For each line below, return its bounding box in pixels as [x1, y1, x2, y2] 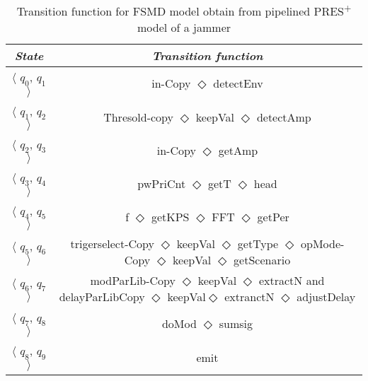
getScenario [234, 252, 291, 269]
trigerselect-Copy [70, 235, 154, 252]
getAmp [218, 141, 258, 158]
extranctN [224, 288, 275, 305]
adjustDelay [297, 288, 356, 305]
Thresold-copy [103, 108, 173, 125]
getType [237, 235, 279, 252]
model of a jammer [137, 19, 231, 36]
